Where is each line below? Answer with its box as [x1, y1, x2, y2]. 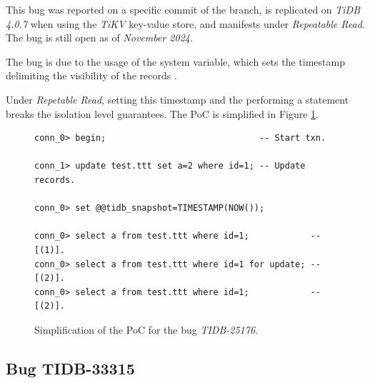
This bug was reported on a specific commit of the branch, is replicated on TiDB [6, 2, 361, 16]
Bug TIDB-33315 [6, 357, 135, 379]
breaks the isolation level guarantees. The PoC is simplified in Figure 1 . [6, 106, 319, 121]
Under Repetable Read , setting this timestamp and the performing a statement [6, 91, 349, 106]
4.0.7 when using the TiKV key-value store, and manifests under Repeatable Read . [6, 16, 365, 31]
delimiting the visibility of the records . [6, 68, 177, 83]
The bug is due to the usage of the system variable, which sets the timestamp [6, 54, 345, 69]
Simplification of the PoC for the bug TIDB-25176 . [34, 322, 258, 337]
